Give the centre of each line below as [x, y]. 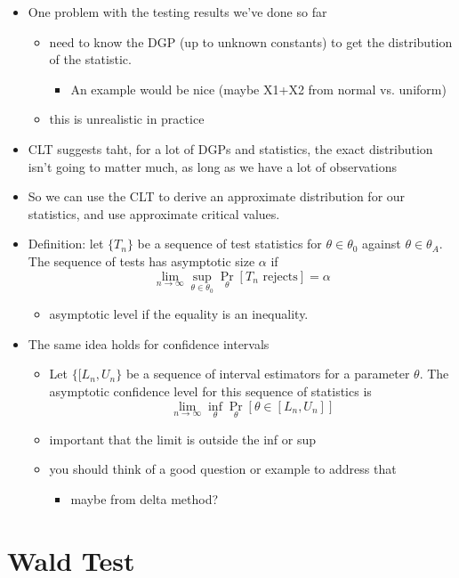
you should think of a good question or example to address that [223, 469]
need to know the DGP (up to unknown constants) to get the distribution [251, 41]
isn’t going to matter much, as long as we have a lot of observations [212, 166]
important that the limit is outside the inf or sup [182, 439]
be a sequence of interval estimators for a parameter [268, 374]
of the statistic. [90, 59]
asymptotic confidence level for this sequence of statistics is [210, 391]
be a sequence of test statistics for [229, 244]
